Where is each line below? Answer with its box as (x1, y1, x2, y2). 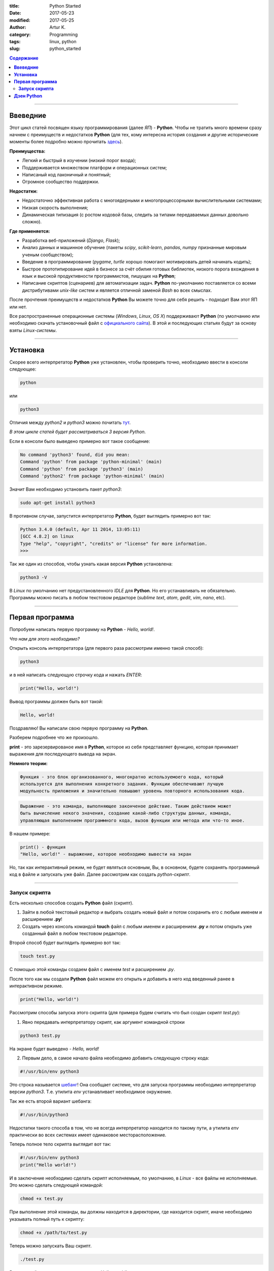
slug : (9, 46, 20, 52)
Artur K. (49, 24, 66, 31)
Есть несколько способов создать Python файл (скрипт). (9, 900, 134, 906)
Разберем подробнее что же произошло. (9, 735, 99, 741)
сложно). (22, 219, 42, 225)
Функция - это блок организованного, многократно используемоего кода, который (20, 774, 224, 780)
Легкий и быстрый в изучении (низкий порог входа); (22, 158, 136, 164)
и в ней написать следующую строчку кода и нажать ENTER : (9, 672, 142, 678)
